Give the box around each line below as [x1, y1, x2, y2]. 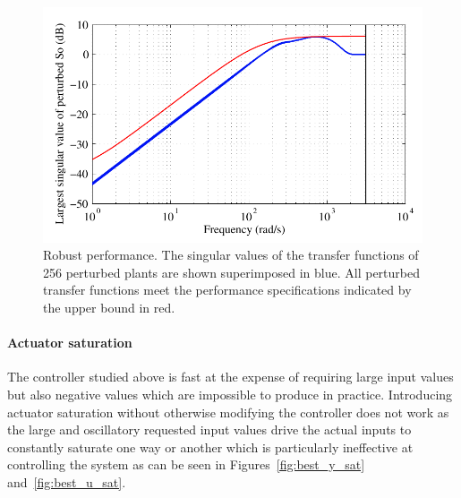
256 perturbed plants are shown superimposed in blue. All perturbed [43, 262, 420, 281]
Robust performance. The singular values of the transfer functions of [43, 245, 419, 264]
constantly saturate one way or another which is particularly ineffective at [7, 437, 414, 456]
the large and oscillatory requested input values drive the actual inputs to [7, 420, 412, 439]
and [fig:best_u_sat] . [7, 472, 126, 491]
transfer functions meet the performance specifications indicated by [43, 280, 412, 299]
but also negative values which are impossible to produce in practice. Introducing [7, 384, 453, 403]
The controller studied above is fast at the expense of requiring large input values [7, 367, 454, 386]
